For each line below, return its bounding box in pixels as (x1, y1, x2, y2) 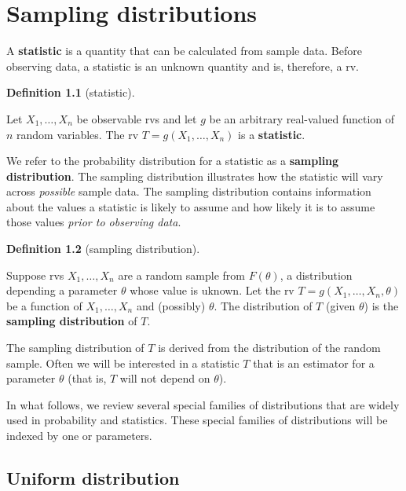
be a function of (6, 297, 82, 313)
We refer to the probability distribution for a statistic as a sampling (6, 152, 339, 169)
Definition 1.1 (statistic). (6, 84, 135, 101)
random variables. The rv (16, 126, 139, 142)
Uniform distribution (6, 465, 180, 489)
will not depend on (119, 370, 210, 387)
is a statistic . (238, 126, 305, 142)
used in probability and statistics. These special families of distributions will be (6, 412, 388, 428)
